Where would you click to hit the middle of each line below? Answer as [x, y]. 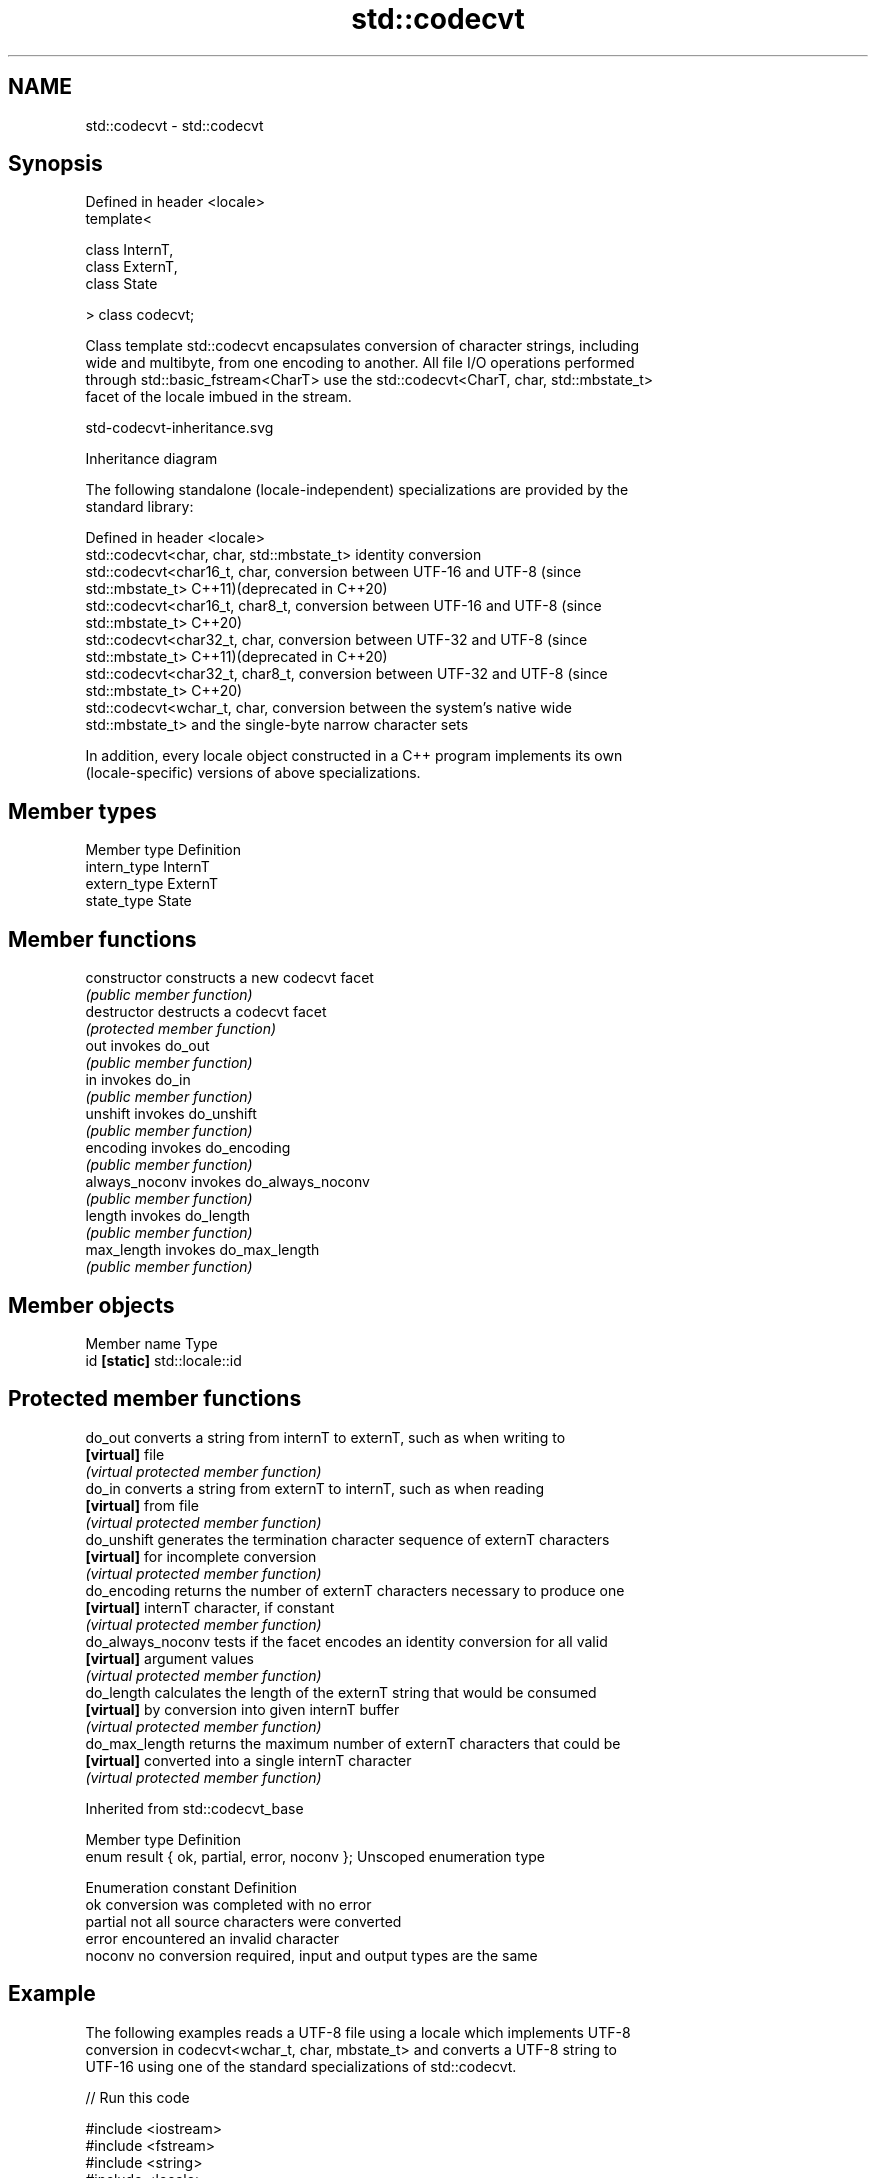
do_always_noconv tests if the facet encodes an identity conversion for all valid [346, 1641]
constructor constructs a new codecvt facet [229, 978]
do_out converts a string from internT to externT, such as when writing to [325, 1437]
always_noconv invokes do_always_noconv [227, 1182]
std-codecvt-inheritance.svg [179, 428]
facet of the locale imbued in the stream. [218, 397]
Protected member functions [155, 1399]
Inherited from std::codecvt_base [194, 1808]
